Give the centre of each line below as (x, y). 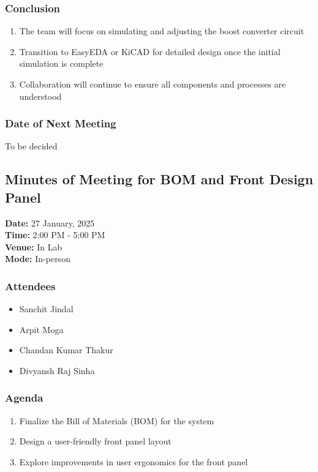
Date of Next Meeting (61, 123)
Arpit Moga (41, 329)
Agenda (24, 398)
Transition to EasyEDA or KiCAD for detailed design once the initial (150, 51)
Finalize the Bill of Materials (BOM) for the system (117, 420)
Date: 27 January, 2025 (50, 223)
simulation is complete (61, 63)
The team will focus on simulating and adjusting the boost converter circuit (162, 31)
